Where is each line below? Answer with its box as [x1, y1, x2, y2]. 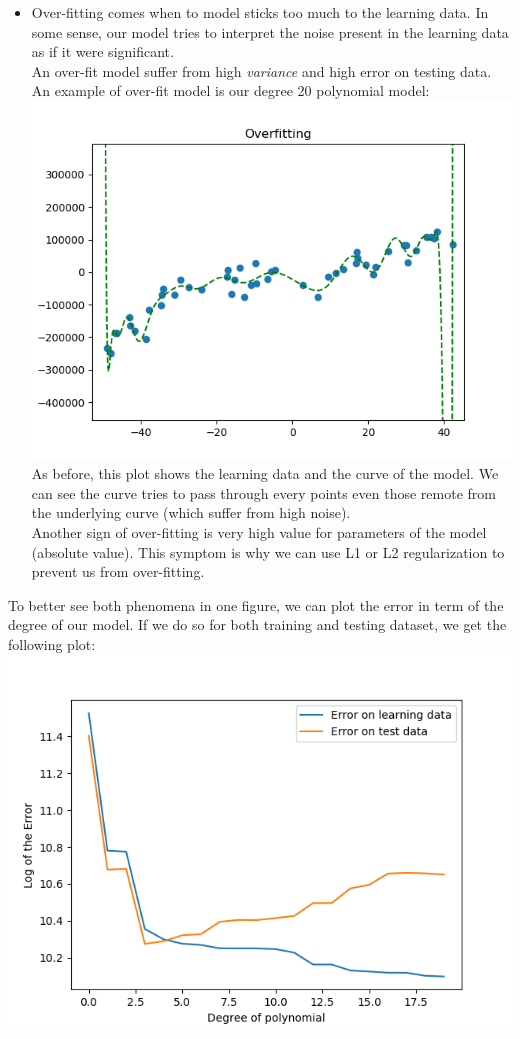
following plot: [8, 633, 96, 654]
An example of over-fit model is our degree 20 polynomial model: [31, 80, 430, 101]
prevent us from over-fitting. [31, 561, 205, 582]
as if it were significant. [31, 41, 174, 62]
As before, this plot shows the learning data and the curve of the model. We [31, 463, 499, 484]
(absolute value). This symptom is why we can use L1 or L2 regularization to [31, 541, 505, 562]
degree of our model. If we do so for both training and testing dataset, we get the [8, 614, 507, 635]
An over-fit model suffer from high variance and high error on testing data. [31, 60, 492, 81]
